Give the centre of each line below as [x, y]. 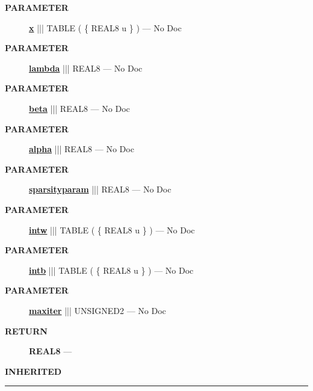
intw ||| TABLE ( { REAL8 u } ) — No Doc [112, 229]
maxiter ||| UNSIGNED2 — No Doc [98, 310]
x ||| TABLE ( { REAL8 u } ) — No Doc [105, 27]
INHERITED [33, 371]
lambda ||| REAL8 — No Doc [86, 68]
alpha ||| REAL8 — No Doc [82, 149]
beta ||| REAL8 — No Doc [79, 108]
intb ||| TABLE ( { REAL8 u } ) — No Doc [111, 270]
